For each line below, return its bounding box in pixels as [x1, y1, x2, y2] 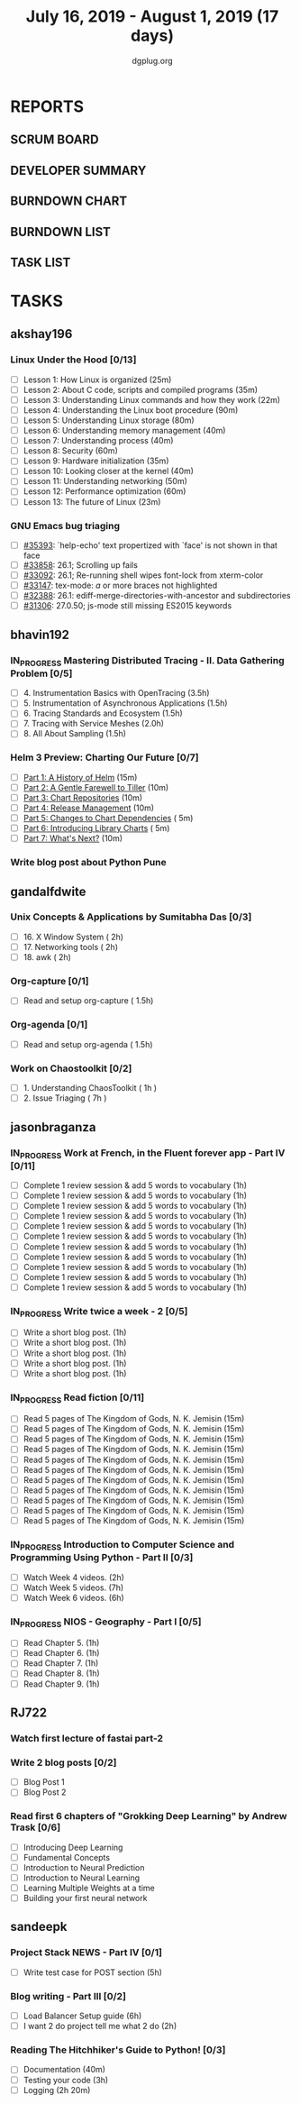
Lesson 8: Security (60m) [23, 445, 118, 456]
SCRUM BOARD [10, 133, 99, 148]
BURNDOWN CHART [10, 194, 128, 209]
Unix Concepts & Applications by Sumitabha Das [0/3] [10, 910, 252, 923]
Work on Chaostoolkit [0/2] [10, 1062, 132, 1075]
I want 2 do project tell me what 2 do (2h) [23, 2021, 177, 2032]
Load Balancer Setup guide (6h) [23, 2010, 142, 2021]
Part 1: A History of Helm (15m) [23, 772, 138, 782]
